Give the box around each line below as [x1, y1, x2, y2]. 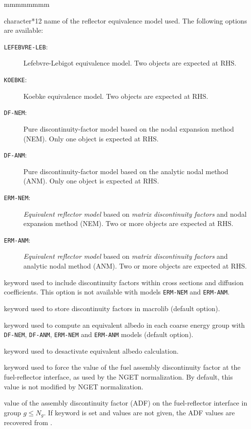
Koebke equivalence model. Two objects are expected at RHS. [23, 90, 209, 101]
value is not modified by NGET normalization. [4, 381, 144, 391]
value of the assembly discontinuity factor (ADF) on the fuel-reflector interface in [4, 398, 248, 408]
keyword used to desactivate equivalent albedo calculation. [4, 345, 179, 356]
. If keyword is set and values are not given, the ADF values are [43, 407, 235, 417]
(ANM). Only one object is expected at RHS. [23, 176, 159, 186]
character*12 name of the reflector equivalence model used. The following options [4, 15, 247, 25]
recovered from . [4, 417, 52, 428]
